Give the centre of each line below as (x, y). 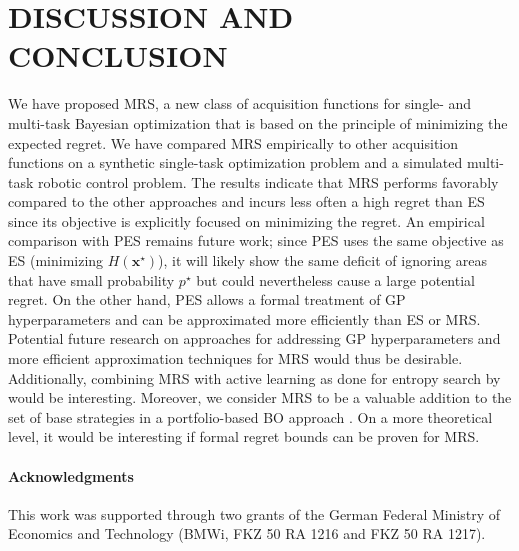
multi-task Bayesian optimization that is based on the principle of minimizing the (258, 122)
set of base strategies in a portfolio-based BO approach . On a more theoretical (250, 416)
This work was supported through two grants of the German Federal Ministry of (254, 513)
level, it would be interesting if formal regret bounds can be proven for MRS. (244, 436)
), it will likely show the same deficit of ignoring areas (322, 260)
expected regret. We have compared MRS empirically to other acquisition (233, 142)
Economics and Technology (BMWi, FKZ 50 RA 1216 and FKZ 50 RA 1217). (247, 533)
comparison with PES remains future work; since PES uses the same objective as (256, 240)
